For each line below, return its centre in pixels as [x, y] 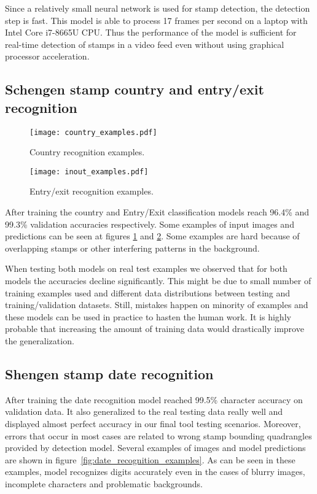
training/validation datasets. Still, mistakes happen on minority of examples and [157, 305]
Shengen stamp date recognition [109, 373]
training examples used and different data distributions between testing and [148, 292]
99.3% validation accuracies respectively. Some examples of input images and [150, 224]
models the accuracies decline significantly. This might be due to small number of [158, 281]
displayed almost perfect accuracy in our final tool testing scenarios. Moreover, [153, 423]
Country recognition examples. [87, 152]
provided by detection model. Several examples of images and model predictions [155, 448]
